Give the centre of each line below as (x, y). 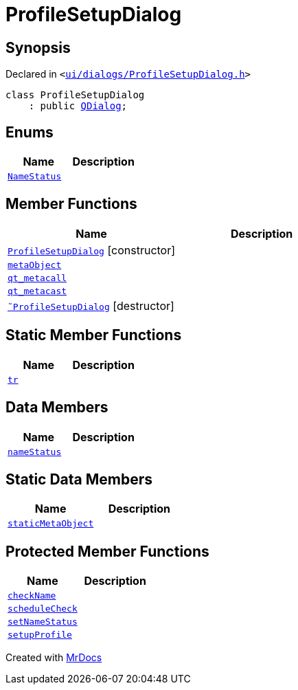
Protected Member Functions (107, 551)
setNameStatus (43, 622)
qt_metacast (37, 291)
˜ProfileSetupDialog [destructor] (91, 305)
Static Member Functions (94, 335)
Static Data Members (79, 479)
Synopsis (38, 47)
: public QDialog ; (78, 106)
